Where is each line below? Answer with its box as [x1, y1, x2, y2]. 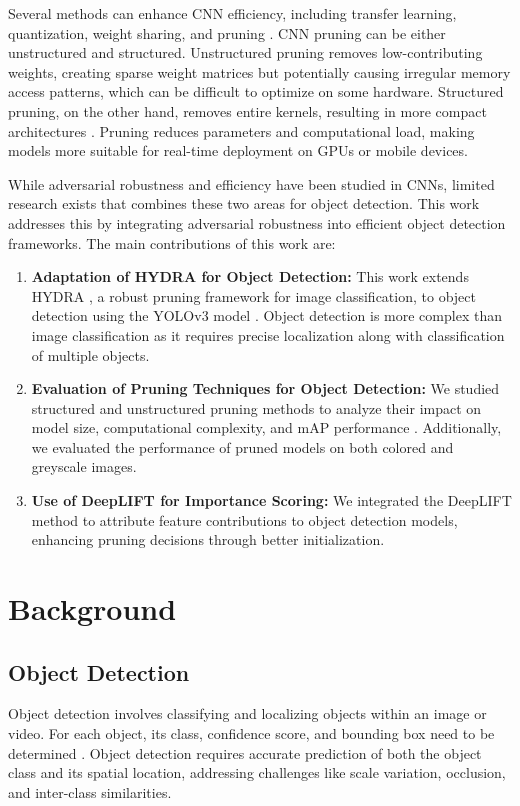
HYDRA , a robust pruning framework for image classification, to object [31, 285, 476, 306]
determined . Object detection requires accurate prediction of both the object [8, 742, 482, 763]
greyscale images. [31, 456, 137, 477]
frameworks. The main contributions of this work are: [8, 232, 336, 253]
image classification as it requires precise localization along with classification [31, 324, 505, 345]
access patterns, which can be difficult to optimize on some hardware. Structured [8, 81, 504, 102]
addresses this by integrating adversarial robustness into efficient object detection [8, 212, 506, 233]
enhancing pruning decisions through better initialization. [31, 529, 385, 550]
